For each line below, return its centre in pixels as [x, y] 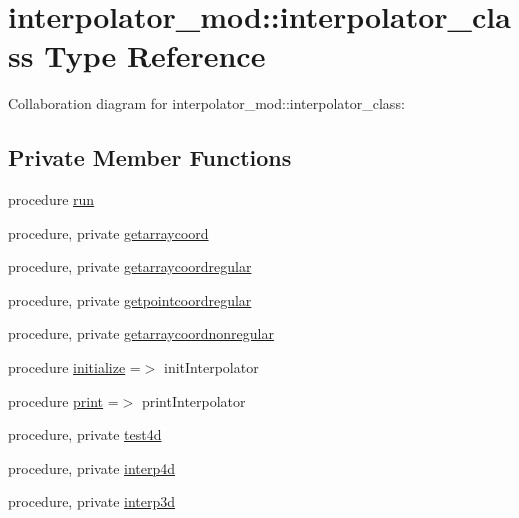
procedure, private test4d [85, 434]
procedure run [51, 199]
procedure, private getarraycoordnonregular [141, 333]
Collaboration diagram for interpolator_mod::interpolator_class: [206, 103]
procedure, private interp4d [92, 467]
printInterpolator [193, 400]
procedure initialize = [74, 367]
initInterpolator [211, 367]
